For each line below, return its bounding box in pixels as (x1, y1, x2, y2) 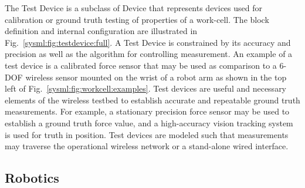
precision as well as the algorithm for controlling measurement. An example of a (5, 48, 293, 60)
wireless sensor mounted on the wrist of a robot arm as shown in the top (25, 70, 287, 83)
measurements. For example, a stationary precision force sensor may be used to (5, 105, 290, 117)
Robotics (5, 169, 59, 187)
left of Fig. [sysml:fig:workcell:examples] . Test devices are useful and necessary (5, 82, 287, 95)
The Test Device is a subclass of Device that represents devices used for (5, 2, 262, 14)
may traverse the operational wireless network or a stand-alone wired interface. (5, 140, 289, 152)
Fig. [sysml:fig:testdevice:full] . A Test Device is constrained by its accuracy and (5, 36, 291, 48)
